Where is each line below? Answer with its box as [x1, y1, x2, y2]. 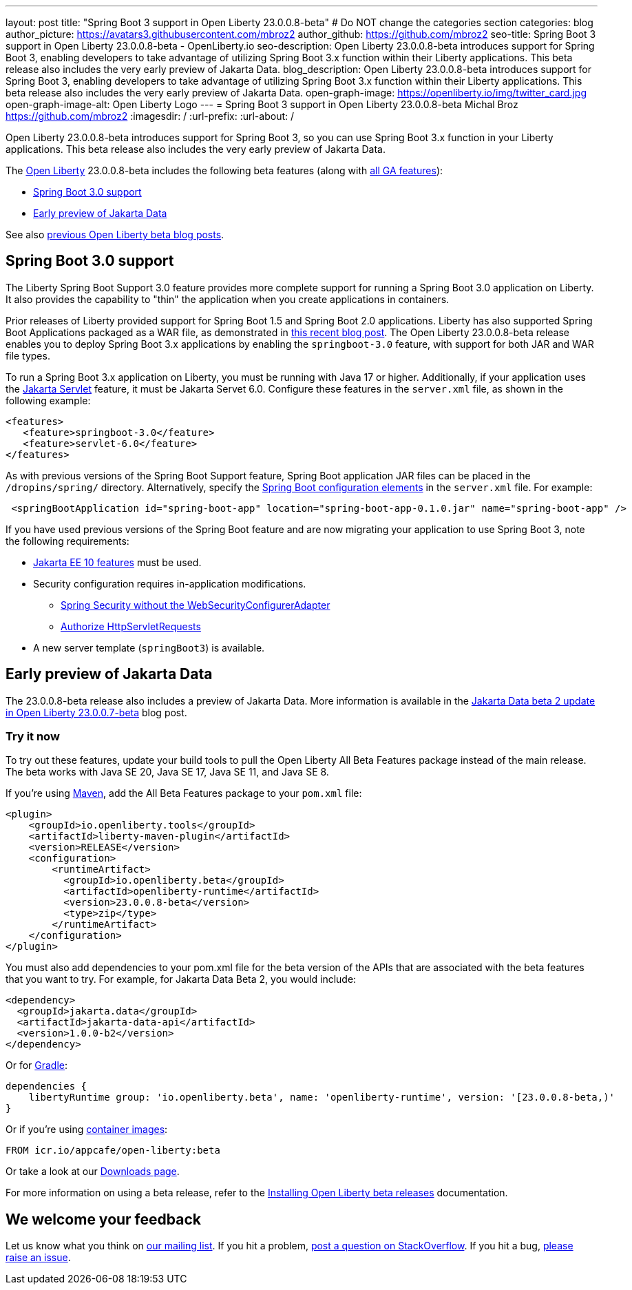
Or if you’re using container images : [6, 1123, 168, 1136]
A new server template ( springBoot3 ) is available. [33, 641, 265, 654]
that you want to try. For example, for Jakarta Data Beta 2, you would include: [6, 973, 357, 986]
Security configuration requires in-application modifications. [33, 577, 306, 590]
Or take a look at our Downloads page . [6, 1165, 180, 1178]
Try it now [6, 729, 60, 744]
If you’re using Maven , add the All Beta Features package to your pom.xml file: [6, 787, 362, 800]
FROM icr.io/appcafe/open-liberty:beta [6, 1145, 220, 1156]
